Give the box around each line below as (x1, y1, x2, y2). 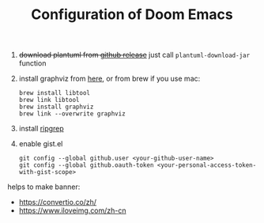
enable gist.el (18, 139, 63, 149)
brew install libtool (18, 89, 90, 97)
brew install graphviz (18, 103, 94, 111)
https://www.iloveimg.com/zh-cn (18, 206, 127, 215)
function (18, 59, 47, 68)
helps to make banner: (7, 182, 81, 191)
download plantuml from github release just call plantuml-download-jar (18, 50, 251, 60)
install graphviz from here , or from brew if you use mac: (18, 74, 201, 84)
